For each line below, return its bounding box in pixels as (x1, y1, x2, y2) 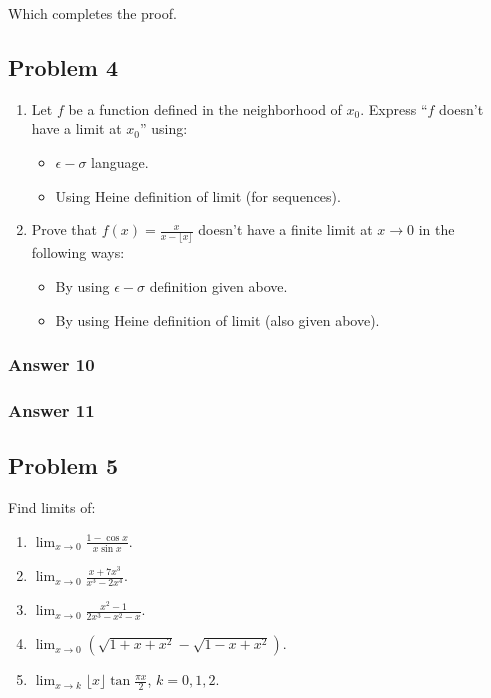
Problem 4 (8, 51, 118, 82)
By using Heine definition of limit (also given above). (55, 309, 380, 330)
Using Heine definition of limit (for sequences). (55, 185, 341, 206)
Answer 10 (8, 352, 95, 377)
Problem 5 (8, 450, 118, 481)
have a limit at (31, 118, 122, 139)
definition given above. (149, 276, 288, 297)
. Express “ (360, 98, 428, 119)
